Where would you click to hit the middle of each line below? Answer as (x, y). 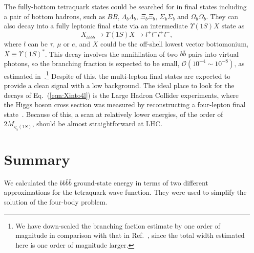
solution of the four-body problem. (56, 202)
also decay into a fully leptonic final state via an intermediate (96, 26)
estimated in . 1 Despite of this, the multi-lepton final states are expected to (117, 75)
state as (233, 26)
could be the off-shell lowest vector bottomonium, (174, 44)
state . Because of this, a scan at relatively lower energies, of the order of (114, 114)
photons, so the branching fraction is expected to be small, (92, 63)
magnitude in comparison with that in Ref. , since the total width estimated (130, 235)
